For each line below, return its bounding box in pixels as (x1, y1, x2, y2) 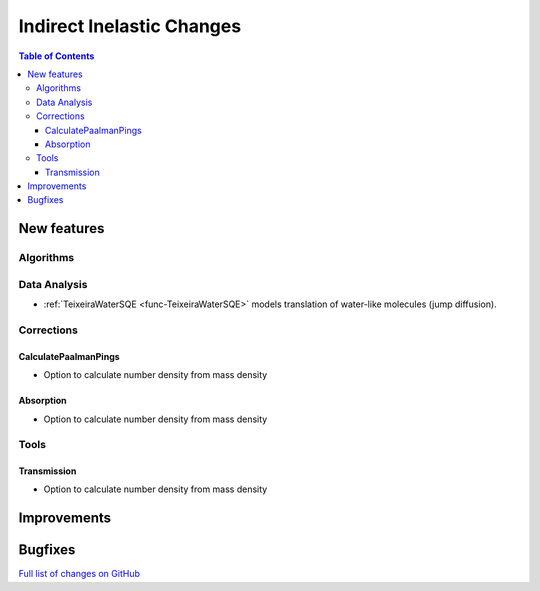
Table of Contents (18, 50, 95, 62)
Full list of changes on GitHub (18, 568, 140, 580)
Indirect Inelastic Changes (18, 15, 242, 37)
